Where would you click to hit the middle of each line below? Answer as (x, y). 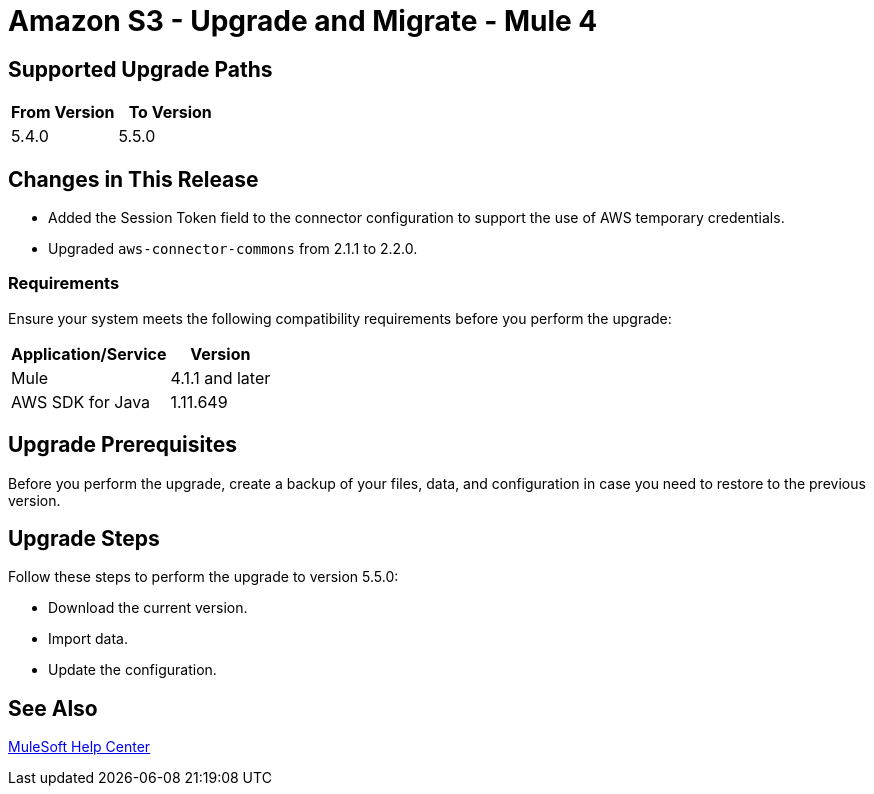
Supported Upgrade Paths (140, 69)
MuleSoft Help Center (79, 747)
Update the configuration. (132, 670)
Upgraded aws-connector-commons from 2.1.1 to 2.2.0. (233, 249)
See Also (53, 708)
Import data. (88, 639)
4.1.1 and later (220, 377)
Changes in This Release (133, 179)
